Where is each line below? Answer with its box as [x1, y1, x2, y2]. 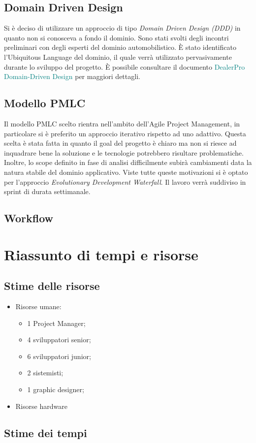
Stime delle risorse [4, 278, 100, 293]
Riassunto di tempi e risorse [4, 244, 198, 264]
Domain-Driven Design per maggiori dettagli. [4, 71, 140, 81]
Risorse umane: [15, 301, 62, 312]
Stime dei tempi [4, 425, 87, 440]
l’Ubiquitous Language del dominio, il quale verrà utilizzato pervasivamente [4, 51, 232, 62]
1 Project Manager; [27, 318, 86, 328]
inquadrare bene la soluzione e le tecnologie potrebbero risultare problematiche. [4, 147, 244, 158]
